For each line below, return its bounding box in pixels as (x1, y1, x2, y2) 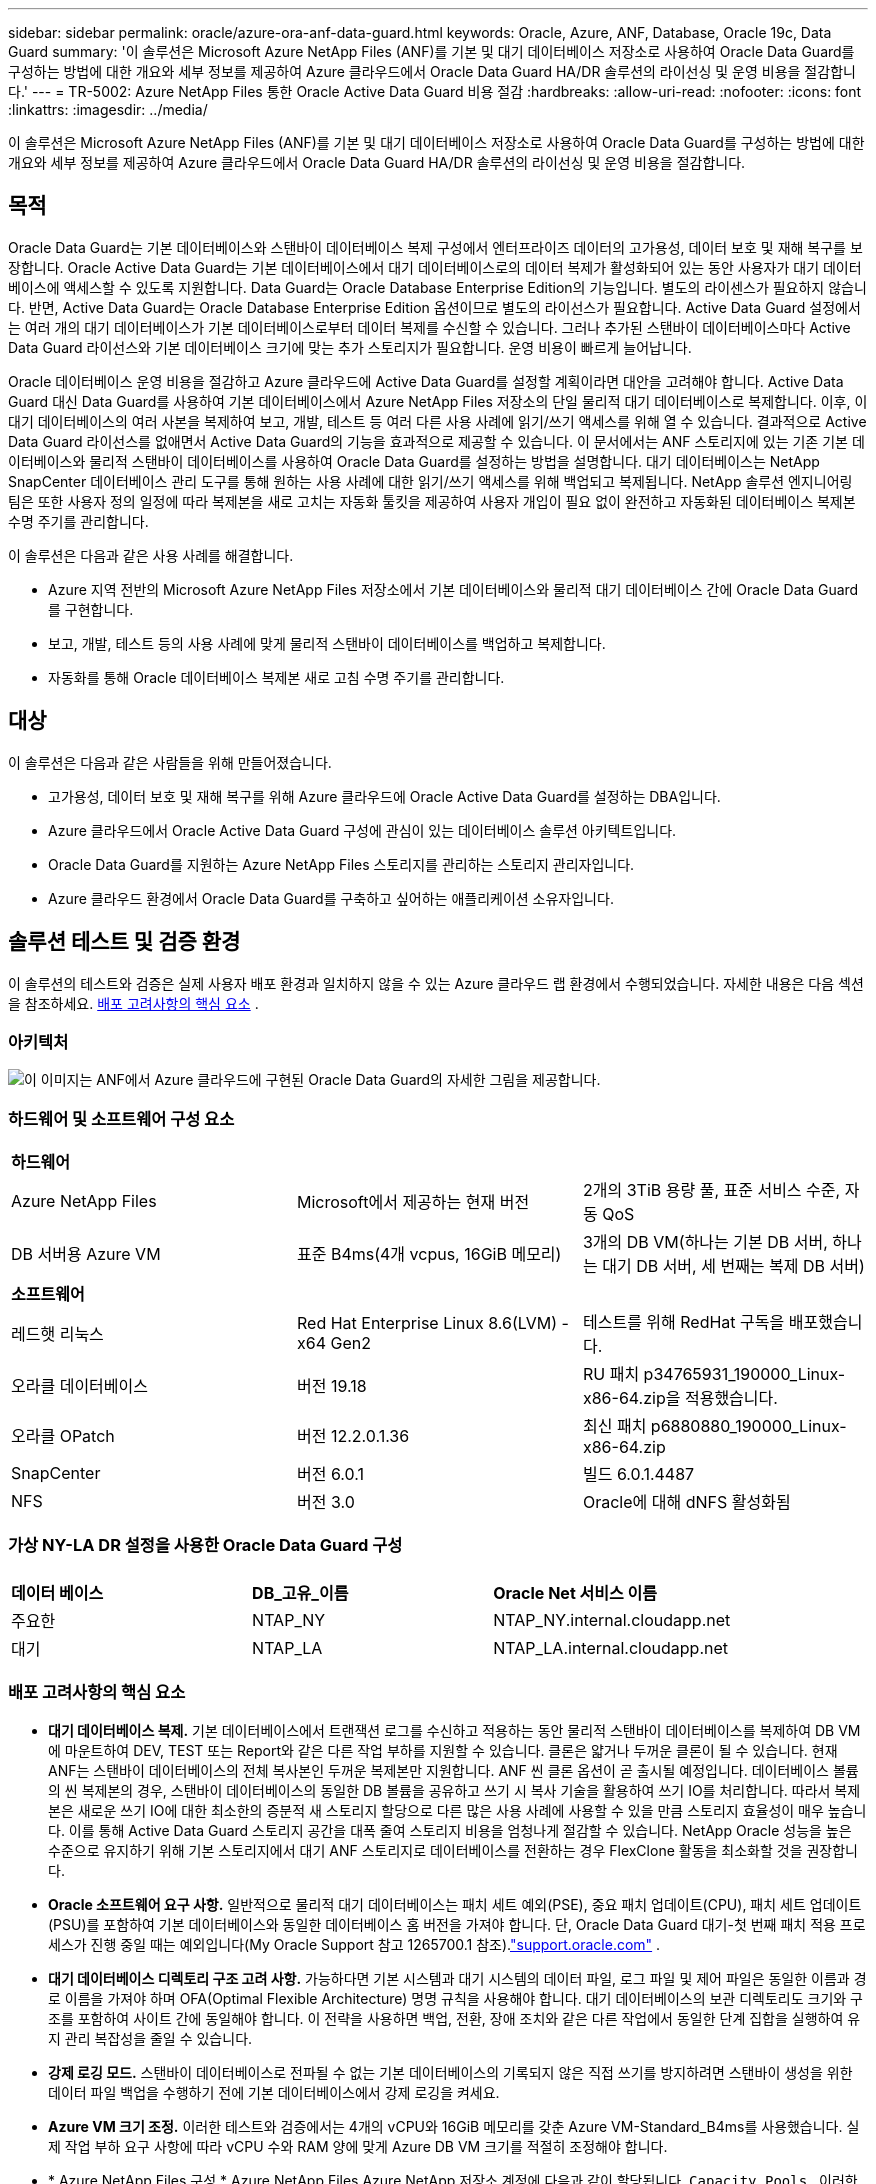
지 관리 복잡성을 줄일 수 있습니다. (48, 2029, 253, 2047)
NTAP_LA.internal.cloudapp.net (493, 1637, 728, 1658)
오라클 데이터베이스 (11, 1376, 148, 1397)
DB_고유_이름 (252, 1582, 349, 1603)
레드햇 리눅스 (11, 1324, 104, 1345)
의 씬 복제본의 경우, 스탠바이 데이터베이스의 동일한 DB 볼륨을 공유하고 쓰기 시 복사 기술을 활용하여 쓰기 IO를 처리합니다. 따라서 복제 (48, 1781, 861, 1799)
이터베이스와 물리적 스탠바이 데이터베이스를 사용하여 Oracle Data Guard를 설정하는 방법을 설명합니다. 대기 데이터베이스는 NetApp (8, 452, 820, 470)
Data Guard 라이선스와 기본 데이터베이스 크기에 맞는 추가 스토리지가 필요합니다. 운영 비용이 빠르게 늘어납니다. (8, 338, 692, 356)
